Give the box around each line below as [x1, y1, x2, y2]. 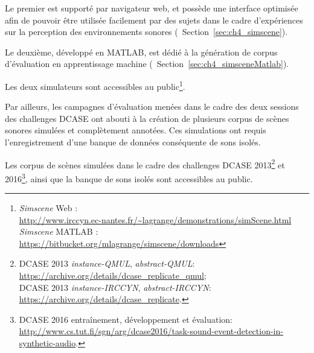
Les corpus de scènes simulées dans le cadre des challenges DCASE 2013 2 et [5, 156, 285, 171]
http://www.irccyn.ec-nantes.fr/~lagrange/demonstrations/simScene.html [19, 213, 292, 226]
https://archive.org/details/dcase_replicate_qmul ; [19, 269, 207, 282]
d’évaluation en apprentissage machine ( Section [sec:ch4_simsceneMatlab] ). [5, 57, 289, 70]
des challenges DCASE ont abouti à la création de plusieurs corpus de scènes [5, 112, 289, 124]
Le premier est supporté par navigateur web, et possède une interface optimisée [5, 2, 298, 14]
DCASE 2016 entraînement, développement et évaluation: [19, 313, 232, 325]
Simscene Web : [19, 202, 78, 214]
